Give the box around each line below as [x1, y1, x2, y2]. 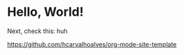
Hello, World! [7, 4, 84, 20]
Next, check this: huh [7, 27, 68, 35]
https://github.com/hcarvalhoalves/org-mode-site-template [7, 40, 177, 48]
